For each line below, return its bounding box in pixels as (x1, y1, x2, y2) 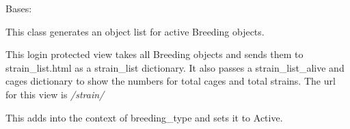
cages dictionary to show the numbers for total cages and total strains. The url (5, 74, 336, 88)
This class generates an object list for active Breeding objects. (5, 24, 265, 38)
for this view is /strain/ (5, 87, 105, 101)
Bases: (5, 1, 32, 15)
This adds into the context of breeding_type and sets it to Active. (5, 110, 283, 124)
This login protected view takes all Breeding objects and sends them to (5, 47, 304, 61)
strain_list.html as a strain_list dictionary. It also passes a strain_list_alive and (5, 60, 345, 74)
